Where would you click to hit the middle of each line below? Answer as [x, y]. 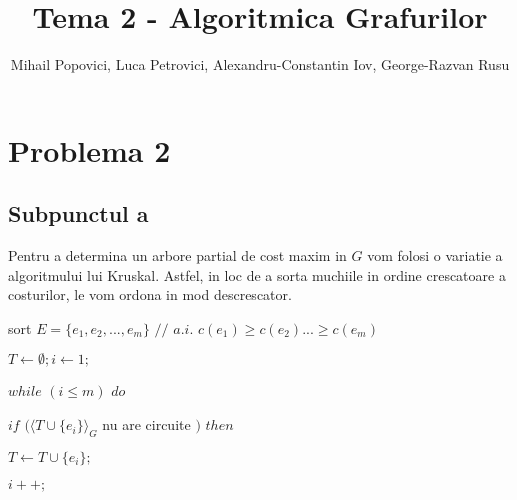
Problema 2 [89, 149]
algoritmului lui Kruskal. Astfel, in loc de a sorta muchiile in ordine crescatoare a [257, 274]
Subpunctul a [78, 213]
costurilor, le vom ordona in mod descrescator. [150, 294]
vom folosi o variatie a [435, 255]
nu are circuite [146, 424]
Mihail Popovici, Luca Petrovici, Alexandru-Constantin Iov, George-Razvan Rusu [260, 64]
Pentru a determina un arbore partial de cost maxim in [177, 255]
